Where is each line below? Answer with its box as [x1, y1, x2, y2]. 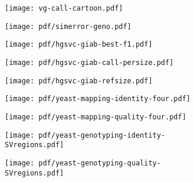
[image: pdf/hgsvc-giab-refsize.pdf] [5, 76, 153, 85]
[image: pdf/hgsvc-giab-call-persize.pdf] [5, 58, 174, 67]
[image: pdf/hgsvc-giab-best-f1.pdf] [5, 40, 153, 49]
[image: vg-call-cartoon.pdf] [5, 4, 123, 12]
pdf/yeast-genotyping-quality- [38, 158, 161, 167]
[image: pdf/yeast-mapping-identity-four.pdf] [5, 95, 190, 103]
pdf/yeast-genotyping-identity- [38, 131, 166, 139]
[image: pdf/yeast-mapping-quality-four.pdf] [5, 112, 186, 121]
